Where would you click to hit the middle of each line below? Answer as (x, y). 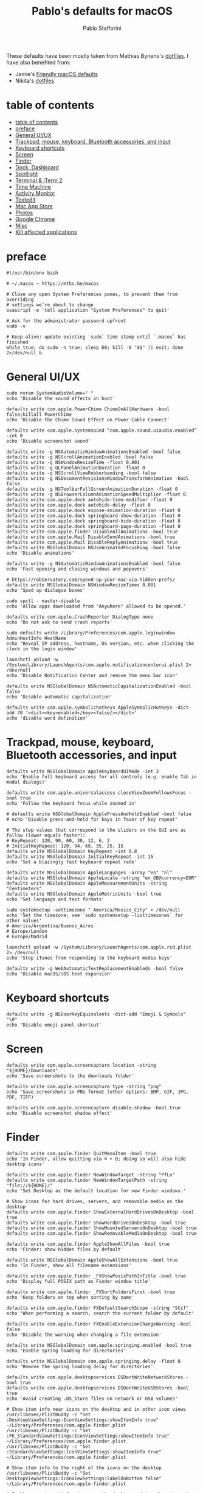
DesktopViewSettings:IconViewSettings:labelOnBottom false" (84, 1478)
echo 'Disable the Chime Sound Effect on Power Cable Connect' (88, 420)
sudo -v (16, 326)
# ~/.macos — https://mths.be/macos (53, 283)
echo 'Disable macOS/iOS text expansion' (60, 974)
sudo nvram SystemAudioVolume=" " (50, 393)
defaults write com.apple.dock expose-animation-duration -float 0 (94, 510)
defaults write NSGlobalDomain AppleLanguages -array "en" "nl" (89, 873)
